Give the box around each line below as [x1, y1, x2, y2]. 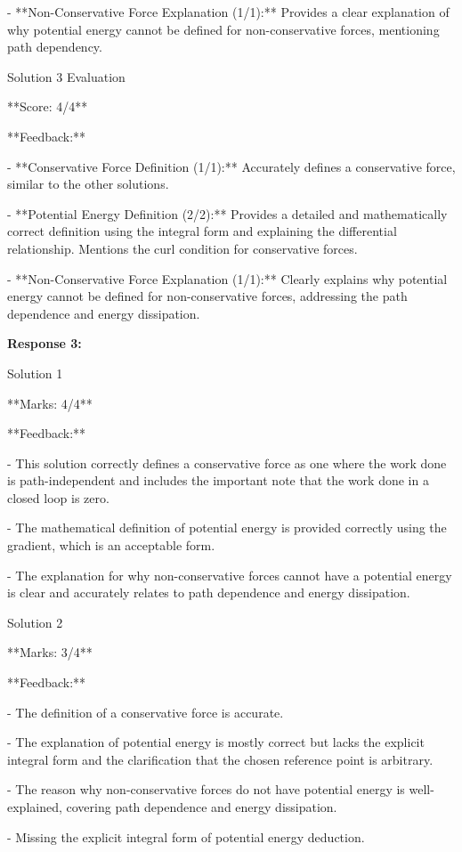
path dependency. [7, 37, 102, 56]
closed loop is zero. [7, 488, 109, 507]
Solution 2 [7, 613, 63, 631]
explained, [7, 798, 62, 815]
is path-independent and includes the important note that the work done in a [7, 471, 429, 490]
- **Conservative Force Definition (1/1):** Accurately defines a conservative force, [7, 157, 456, 175]
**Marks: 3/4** [7, 643, 93, 661]
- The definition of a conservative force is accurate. [7, 702, 284, 721]
